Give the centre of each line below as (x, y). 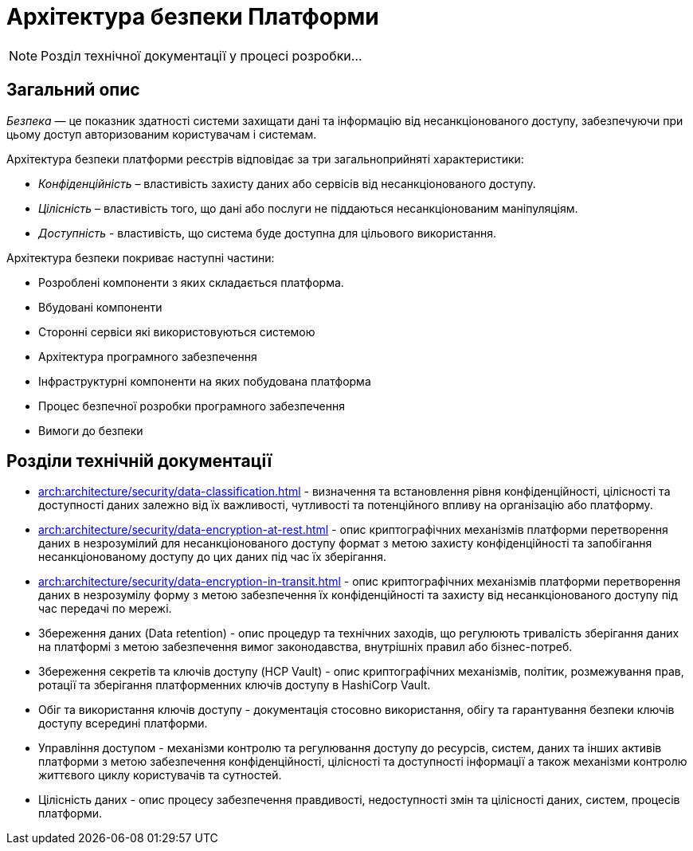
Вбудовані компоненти (100, 307)
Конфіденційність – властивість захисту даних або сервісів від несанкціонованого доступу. (287, 183)
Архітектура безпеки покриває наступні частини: (141, 257)
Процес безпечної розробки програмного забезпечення (192, 406)
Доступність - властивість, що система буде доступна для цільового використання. (268, 233)
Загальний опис (73, 90)
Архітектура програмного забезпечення (148, 356)
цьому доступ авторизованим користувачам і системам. (162, 134)
